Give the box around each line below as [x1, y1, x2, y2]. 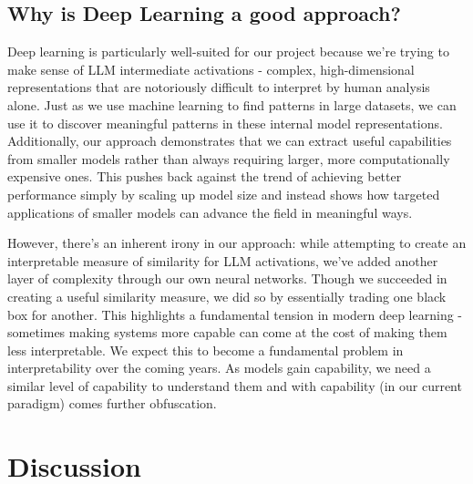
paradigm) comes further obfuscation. [7, 394, 217, 413]
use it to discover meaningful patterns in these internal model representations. [7, 113, 443, 132]
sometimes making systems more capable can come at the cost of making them [7, 323, 447, 342]
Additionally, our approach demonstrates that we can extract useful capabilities [7, 131, 452, 150]
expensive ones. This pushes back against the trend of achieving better [7, 167, 402, 186]
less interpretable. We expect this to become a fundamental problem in [7, 340, 404, 359]
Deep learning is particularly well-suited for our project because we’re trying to [7, 42, 449, 61]
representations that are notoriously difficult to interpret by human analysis [7, 77, 430, 97]
